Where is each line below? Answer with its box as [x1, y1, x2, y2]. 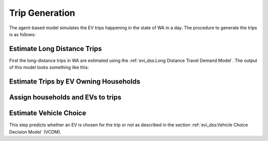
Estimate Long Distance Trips [9, 45, 102, 53]
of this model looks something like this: [9, 64, 89, 70]
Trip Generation [9, 7, 75, 18]
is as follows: [9, 31, 36, 37]
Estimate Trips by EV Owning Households [9, 77, 140, 86]
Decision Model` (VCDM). [9, 129, 62, 135]
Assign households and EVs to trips [9, 93, 122, 101]
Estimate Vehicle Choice [9, 109, 86, 117]
